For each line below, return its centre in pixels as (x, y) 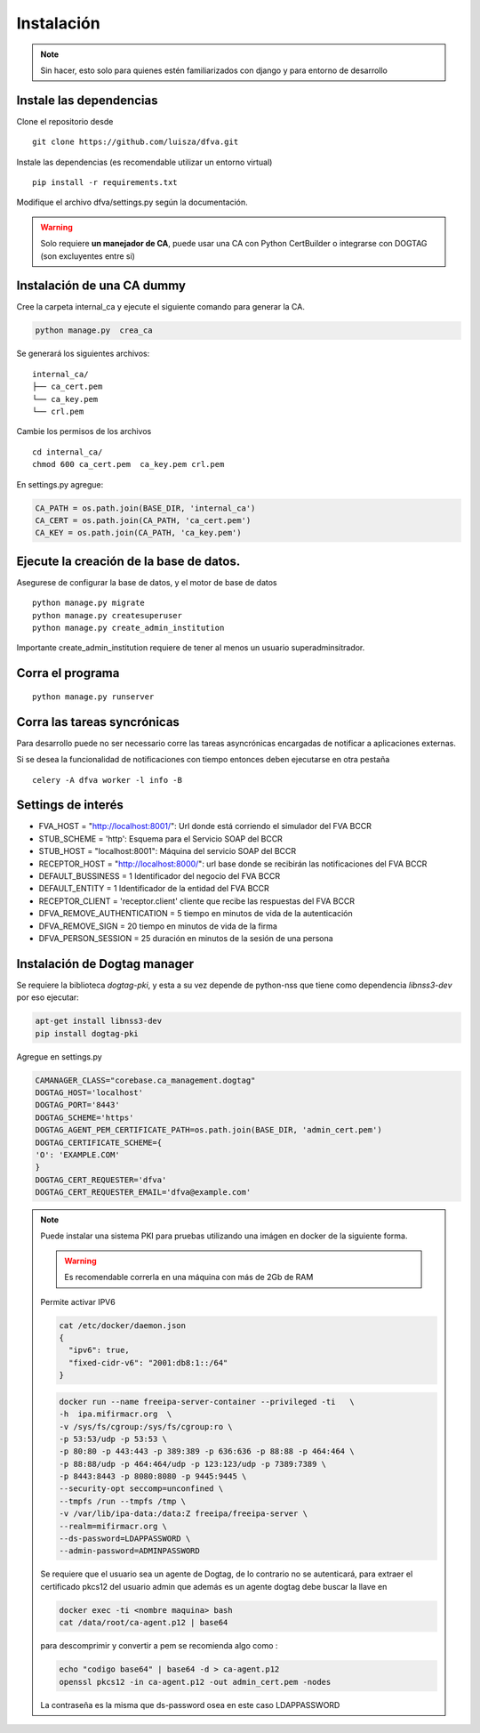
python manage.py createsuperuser (107, 615)
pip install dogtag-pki (87, 1033)
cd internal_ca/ (68, 452)
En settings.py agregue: (60, 484)
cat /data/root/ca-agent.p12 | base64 (144, 1623)
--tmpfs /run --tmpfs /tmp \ (123, 1501)
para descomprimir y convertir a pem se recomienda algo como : (159, 1646)
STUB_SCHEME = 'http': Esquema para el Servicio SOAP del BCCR (161, 838)
